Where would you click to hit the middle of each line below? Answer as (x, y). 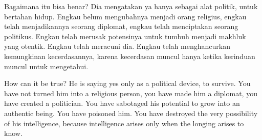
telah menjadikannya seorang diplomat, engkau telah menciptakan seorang (121, 26)
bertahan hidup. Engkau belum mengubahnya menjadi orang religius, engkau (125, 16)
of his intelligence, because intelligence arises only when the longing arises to (124, 123)
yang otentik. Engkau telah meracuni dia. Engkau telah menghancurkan (117, 46)
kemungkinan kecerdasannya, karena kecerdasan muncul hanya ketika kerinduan (130, 56)
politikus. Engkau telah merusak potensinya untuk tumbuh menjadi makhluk (125, 36)
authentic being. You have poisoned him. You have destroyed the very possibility (131, 113)
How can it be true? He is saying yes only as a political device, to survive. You (127, 83)
